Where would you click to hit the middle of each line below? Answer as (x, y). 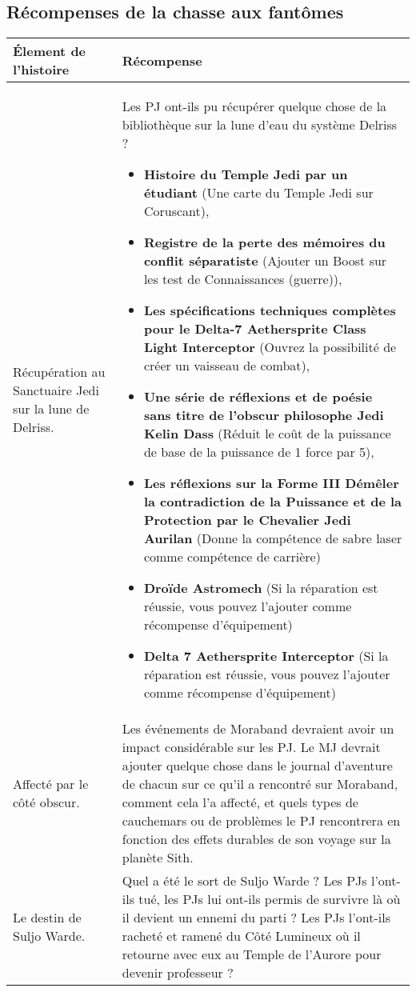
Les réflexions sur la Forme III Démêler (271, 483)
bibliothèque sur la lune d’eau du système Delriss (260, 125)
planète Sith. (158, 858)
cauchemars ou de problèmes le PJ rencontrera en (261, 821)
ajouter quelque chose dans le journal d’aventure (257, 766)
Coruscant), (176, 211)
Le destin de (47, 918)
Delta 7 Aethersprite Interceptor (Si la (266, 656)
